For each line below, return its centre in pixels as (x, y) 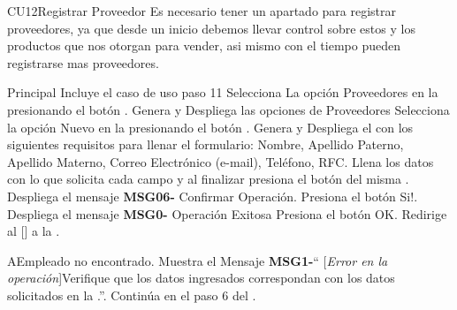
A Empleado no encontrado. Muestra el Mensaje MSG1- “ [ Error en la (198, 260)
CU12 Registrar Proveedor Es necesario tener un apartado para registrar (202, 11)
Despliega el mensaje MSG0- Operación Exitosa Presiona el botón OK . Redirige (227, 213)
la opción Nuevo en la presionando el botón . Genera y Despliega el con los (210, 127)
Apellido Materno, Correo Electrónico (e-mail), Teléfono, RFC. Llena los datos (221, 161)
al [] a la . (34, 231)
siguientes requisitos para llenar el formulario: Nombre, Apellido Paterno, (206, 144)
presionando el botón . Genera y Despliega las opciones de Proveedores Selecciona (228, 109)
